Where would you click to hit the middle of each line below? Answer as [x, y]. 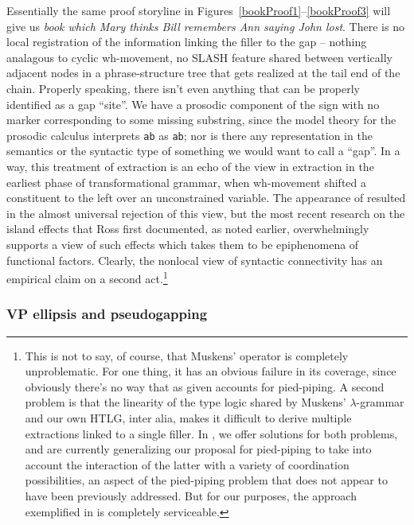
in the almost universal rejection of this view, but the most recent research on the [206, 213]
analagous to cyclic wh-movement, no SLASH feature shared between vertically [199, 57]
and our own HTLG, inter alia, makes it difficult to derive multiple [188, 418]
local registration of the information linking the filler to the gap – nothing [187, 42]
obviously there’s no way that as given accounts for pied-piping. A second [205, 386]
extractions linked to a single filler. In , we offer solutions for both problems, [211, 433]
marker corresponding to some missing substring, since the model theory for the [201, 120]
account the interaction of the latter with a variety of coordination [187, 464]
